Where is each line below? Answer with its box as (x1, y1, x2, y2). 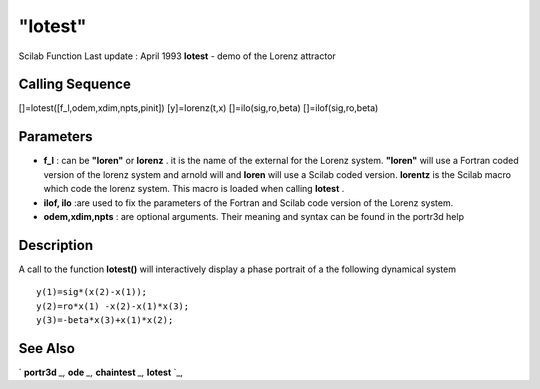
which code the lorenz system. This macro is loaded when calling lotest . (43, 183, 345, 195)
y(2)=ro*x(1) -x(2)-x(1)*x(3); (36, 300, 190, 312)
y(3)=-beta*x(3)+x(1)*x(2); (36, 315, 174, 325)
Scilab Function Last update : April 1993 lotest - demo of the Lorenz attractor (18, 50, 337, 62)
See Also (18, 340, 75, 357)
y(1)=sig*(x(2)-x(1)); (36, 286, 148, 298)
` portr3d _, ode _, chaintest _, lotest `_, (18, 366, 184, 378)
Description (18, 236, 94, 254)
